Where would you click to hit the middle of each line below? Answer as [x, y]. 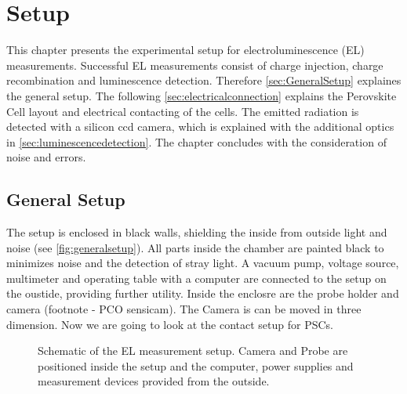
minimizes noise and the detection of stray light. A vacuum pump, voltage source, [203, 263]
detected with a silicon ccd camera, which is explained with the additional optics [200, 127]
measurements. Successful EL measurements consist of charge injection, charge [195, 65]
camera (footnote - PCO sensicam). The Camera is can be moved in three [184, 309]
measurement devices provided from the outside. [154, 381]
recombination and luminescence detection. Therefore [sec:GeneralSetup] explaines [204, 80]
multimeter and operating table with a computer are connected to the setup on [196, 278]
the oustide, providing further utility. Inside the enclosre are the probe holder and [203, 293]
